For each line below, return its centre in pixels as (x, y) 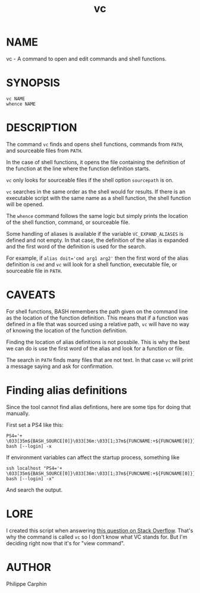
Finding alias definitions (67, 390)
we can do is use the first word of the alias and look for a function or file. (95, 348)
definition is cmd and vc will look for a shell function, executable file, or (92, 264)
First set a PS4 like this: (35, 425)
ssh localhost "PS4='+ (34, 468)
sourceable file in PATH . (34, 271)
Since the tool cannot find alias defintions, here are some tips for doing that (99, 407)
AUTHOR (29, 567)
